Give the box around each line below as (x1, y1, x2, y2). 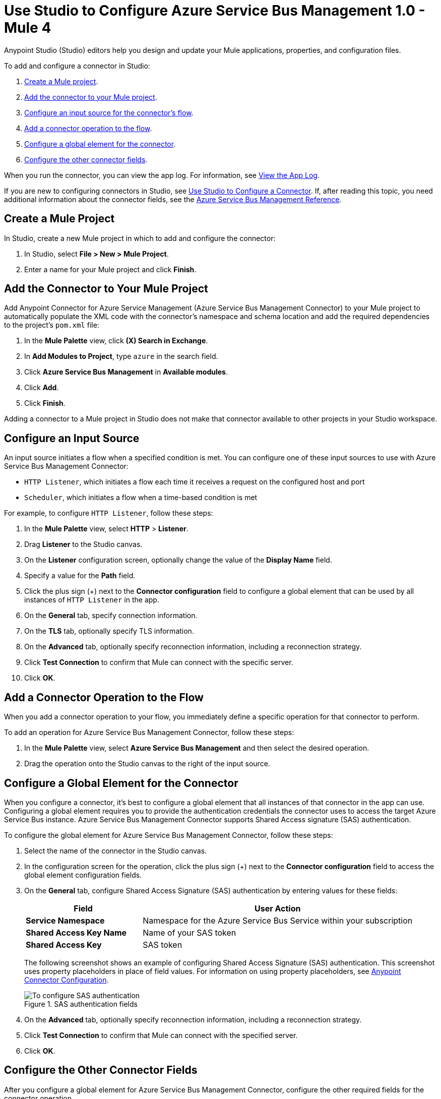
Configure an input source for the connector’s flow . (24, 108, 194, 117)
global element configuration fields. (24, 870, 142, 879)
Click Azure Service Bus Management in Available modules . (24, 368, 228, 377)
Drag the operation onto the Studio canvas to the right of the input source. (24, 759, 270, 768)
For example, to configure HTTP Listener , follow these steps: (4, 509, 213, 518)
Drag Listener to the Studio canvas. (24, 540, 143, 549)
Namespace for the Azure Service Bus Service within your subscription (143, 915, 413, 926)
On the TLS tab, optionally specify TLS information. (24, 627, 194, 636)
